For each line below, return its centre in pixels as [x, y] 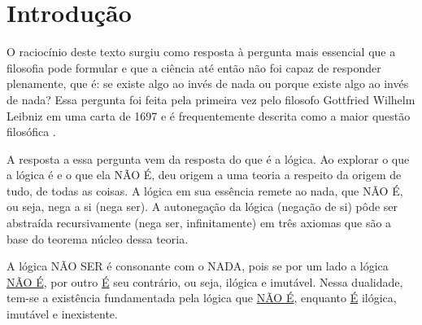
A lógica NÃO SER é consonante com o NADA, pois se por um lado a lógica [198, 266]
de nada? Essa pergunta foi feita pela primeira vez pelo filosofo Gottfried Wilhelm [211, 99]
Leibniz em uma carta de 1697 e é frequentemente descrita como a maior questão [209, 115]
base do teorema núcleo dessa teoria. [98, 238]
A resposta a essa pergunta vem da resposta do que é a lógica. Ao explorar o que [208, 158]
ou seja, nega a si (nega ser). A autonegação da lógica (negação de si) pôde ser [202, 206]
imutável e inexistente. [62, 314]
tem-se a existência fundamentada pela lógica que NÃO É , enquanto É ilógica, [202, 298]
